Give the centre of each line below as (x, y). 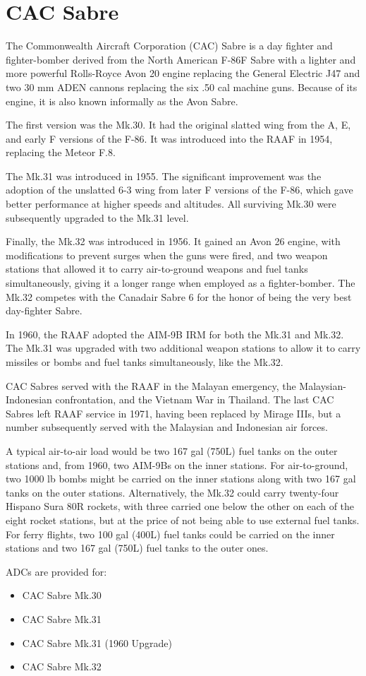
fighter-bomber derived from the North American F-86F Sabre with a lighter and (181, 59)
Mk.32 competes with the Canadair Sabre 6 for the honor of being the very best (179, 296)
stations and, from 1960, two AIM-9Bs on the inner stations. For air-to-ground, (177, 464)
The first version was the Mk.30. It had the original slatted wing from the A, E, (178, 125)
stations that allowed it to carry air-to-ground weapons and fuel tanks (157, 269)
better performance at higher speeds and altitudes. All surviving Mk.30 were (171, 204)
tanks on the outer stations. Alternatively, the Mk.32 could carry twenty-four (172, 492)
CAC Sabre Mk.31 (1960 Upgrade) (97, 642)
